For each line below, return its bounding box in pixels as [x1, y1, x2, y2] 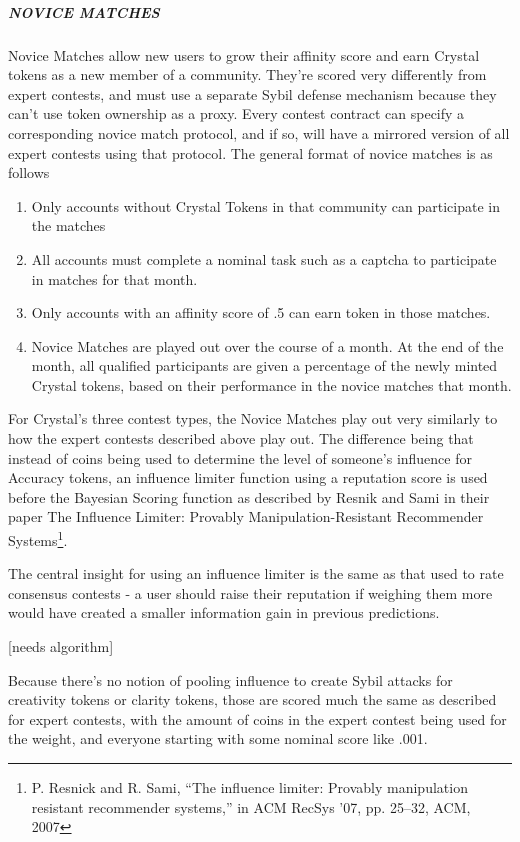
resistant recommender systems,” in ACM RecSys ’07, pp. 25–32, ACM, [31, 796, 471, 817]
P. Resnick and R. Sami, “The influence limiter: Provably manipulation [31, 777, 468, 798]
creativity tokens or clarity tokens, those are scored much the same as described [8, 689, 497, 710]
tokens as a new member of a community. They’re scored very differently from [8, 64, 487, 85]
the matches [31, 215, 106, 236]
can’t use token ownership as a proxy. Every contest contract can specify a [8, 103, 465, 124]
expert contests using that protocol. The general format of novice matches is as [8, 142, 493, 163]
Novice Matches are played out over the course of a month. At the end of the [31, 335, 504, 356]
